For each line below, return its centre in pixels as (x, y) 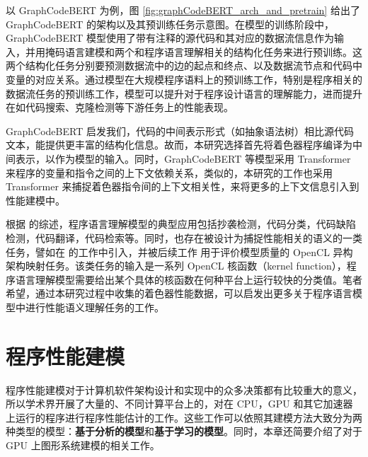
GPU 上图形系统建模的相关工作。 (83, 445)
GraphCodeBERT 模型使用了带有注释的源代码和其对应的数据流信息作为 (170, 38)
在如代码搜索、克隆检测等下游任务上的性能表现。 (120, 107)
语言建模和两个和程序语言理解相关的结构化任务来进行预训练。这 (213, 51)
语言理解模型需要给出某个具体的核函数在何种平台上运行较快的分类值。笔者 (189, 279)
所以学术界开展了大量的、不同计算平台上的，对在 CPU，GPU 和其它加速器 (179, 404)
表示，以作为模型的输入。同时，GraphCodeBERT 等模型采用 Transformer (183, 158)
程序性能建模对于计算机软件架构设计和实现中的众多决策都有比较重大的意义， (184, 389)
